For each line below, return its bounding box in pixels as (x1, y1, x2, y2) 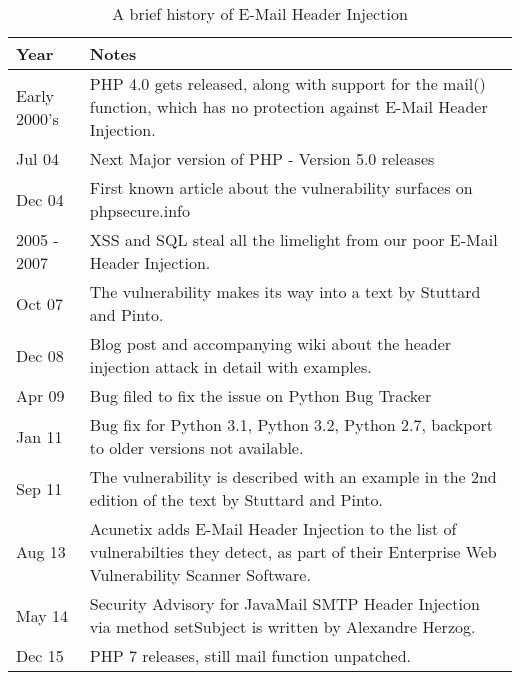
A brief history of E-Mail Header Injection (112, 2, 408, 25)
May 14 (16, 603, 69, 627)
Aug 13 (16, 540, 66, 563)
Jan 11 (16, 424, 63, 448)
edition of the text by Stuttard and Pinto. (89, 488, 384, 511)
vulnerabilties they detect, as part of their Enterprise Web (89, 540, 497, 563)
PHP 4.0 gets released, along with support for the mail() (89, 72, 486, 95)
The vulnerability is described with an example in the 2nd (89, 465, 497, 488)
